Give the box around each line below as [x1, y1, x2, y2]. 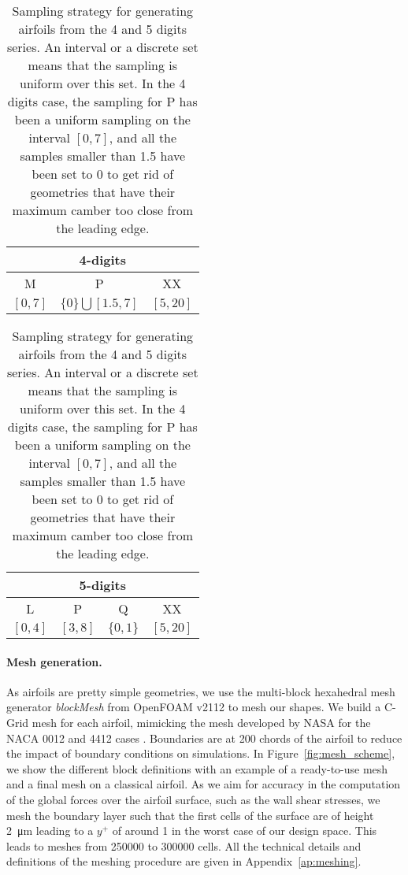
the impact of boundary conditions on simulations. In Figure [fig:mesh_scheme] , [6, 745, 395, 762]
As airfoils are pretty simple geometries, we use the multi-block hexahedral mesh [6, 683, 395, 699]
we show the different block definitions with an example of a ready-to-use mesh [6, 760, 388, 777]
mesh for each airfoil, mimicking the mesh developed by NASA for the [32, 714, 371, 730]
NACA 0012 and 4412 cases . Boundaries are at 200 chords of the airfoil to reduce [6, 729, 402, 746]
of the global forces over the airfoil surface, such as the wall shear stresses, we [6, 791, 380, 807]
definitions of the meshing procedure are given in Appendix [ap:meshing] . [6, 853, 362, 869]
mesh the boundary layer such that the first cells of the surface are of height [6, 806, 374, 823]
